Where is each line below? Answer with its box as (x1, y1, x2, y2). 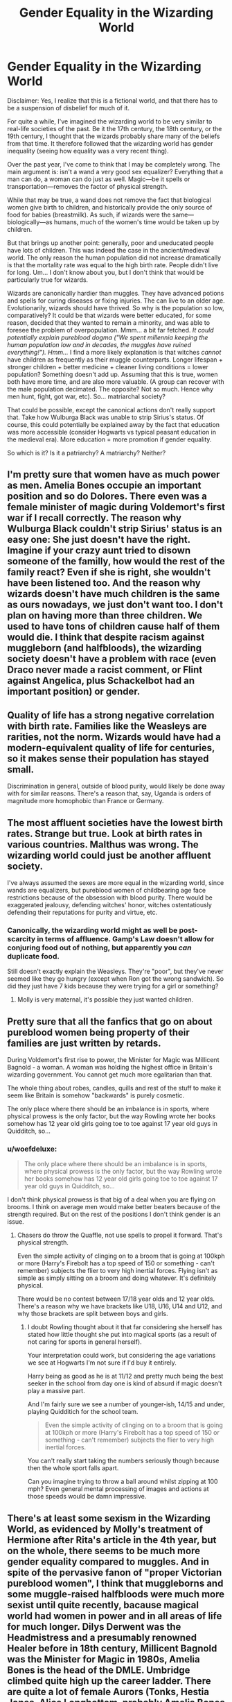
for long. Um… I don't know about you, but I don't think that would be (7, 268, 204, 276)
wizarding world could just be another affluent (7, 849, 211, 861)
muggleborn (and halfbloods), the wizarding (7, 642, 202, 654)
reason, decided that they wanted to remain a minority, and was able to (7, 318, 210, 327)
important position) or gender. (7, 686, 141, 698)
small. (7, 764, 35, 775)
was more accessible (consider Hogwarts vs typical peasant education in (7, 428, 217, 436)
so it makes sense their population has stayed (7, 752, 209, 764)
